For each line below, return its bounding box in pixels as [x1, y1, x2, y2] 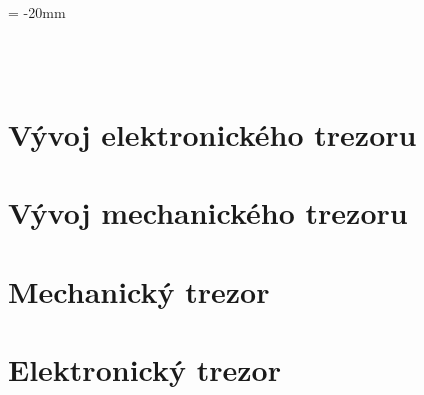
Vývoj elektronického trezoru [8, 113, 417, 154]
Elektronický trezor [8, 349, 281, 390]
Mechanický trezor [8, 270, 270, 311]
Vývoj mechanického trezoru [8, 192, 408, 233]
